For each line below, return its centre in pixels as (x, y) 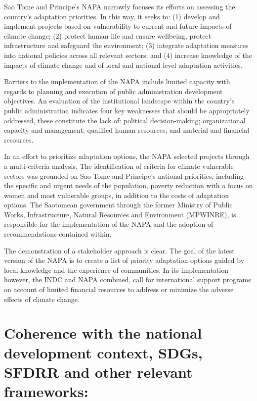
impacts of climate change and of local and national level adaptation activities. (123, 65)
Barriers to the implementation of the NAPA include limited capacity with (117, 81)
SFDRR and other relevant (98, 372)
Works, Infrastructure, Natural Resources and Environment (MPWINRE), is (120, 214)
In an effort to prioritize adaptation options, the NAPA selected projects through (127, 156)
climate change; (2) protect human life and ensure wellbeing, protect (108, 35)
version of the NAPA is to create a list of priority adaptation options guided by (124, 260)
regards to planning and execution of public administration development (113, 91)
